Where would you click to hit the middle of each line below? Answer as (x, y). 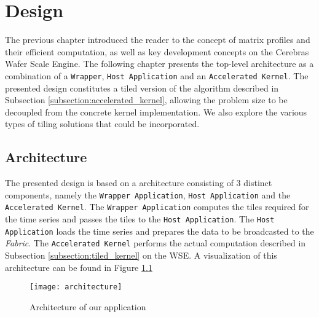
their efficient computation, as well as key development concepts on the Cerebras (157, 51)
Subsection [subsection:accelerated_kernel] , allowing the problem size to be (146, 100)
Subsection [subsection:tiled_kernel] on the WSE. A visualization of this (141, 255)
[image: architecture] (76, 287)
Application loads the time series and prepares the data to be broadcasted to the (159, 231)
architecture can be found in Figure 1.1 (79, 267)
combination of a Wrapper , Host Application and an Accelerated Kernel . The (157, 75)
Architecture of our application (88, 306)
